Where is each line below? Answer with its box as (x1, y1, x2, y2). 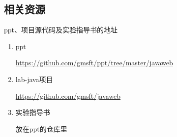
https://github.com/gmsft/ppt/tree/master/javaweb (15, 57, 173, 68)
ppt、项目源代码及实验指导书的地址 (4, 25, 118, 35)
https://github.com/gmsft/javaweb (15, 90, 121, 101)
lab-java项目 (15, 74, 53, 84)
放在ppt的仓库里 (15, 123, 67, 134)
